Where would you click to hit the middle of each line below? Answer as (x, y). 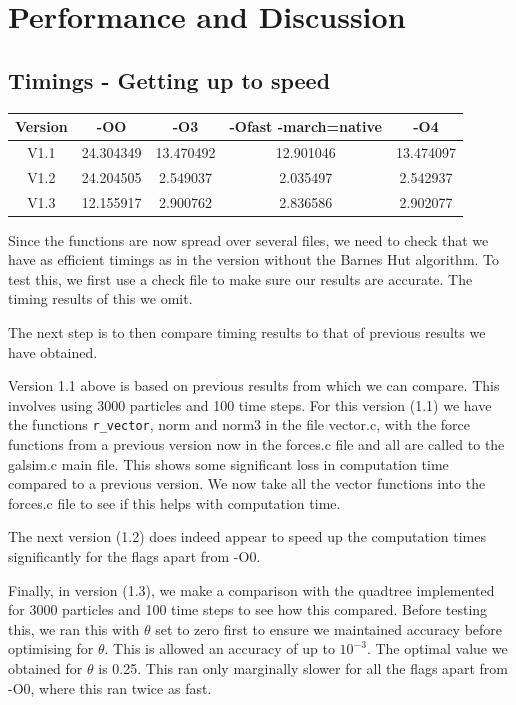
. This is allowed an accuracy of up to (219, 648)
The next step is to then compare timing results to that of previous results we (247, 332)
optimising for (51, 648)
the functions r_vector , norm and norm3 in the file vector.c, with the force (239, 424)
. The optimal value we (437, 648)
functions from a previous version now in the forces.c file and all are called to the (256, 444)
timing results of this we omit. (100, 298)
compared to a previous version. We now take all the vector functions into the (247, 483)
